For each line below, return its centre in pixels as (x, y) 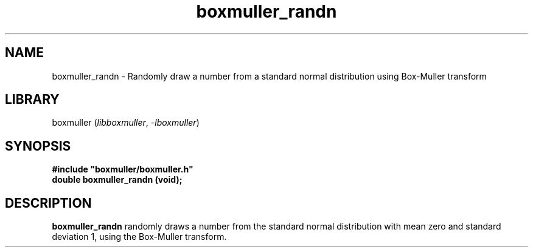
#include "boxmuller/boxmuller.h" (123, 169)
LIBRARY (32, 100)
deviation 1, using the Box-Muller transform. (139, 237)
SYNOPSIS (38, 146)
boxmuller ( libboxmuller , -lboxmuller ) (126, 123)
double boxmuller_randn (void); (117, 180)
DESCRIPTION (48, 203)
